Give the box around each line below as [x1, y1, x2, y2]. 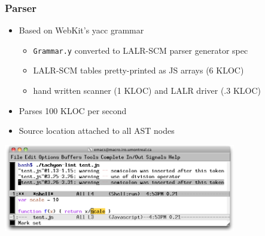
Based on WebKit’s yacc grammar [19, 24, 144, 36]
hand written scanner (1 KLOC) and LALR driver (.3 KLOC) [33, 84, 261, 97]
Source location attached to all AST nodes [19, 124, 175, 137]
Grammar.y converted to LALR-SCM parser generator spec [33, 44, 248, 56]
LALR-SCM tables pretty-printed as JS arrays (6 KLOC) [33, 64, 244, 76]
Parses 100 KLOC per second [19, 104, 127, 117]
